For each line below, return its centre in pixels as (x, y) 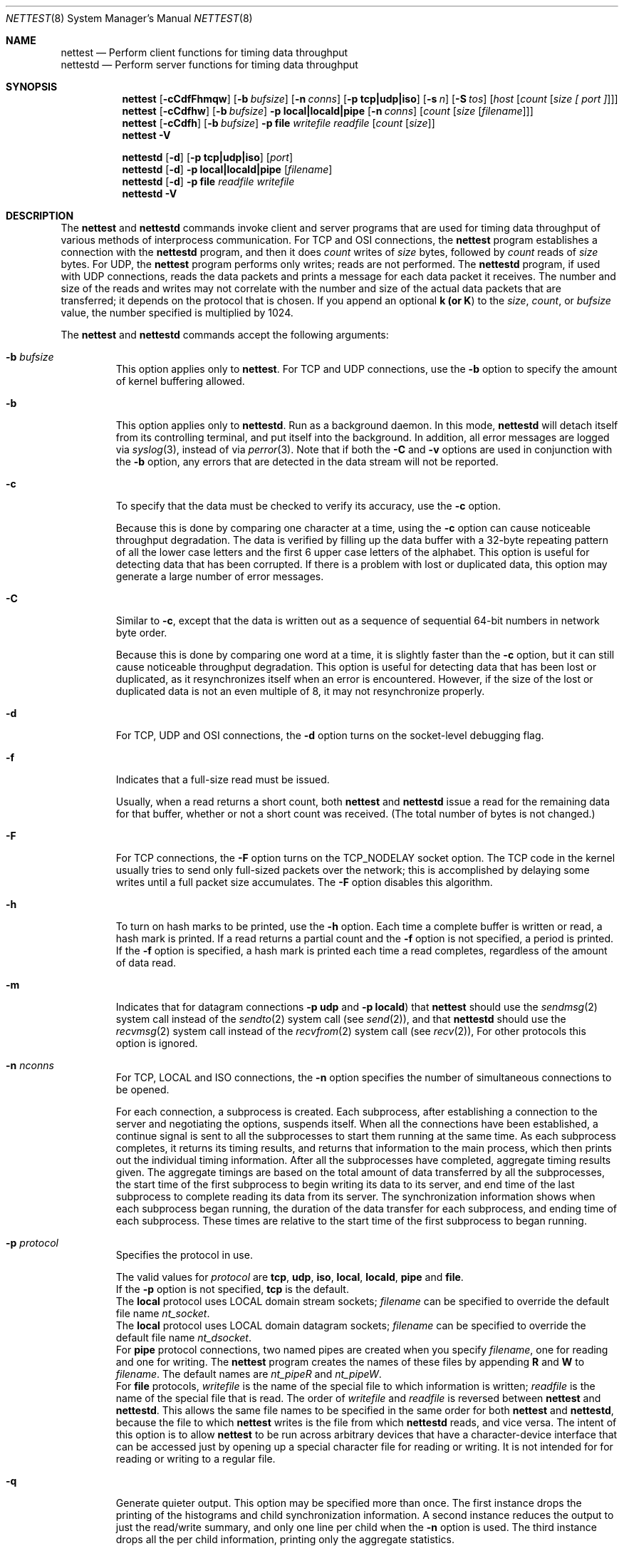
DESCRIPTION (40, 216)
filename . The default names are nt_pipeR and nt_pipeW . (249, 1374)
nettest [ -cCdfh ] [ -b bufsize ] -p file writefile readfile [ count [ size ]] (279, 123)
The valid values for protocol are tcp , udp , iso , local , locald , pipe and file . (290, 1277)
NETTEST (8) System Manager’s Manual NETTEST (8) (129, 18)
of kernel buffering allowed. (180, 381)
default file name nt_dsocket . (184, 1338)
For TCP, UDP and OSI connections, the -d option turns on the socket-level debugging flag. (330, 735)
